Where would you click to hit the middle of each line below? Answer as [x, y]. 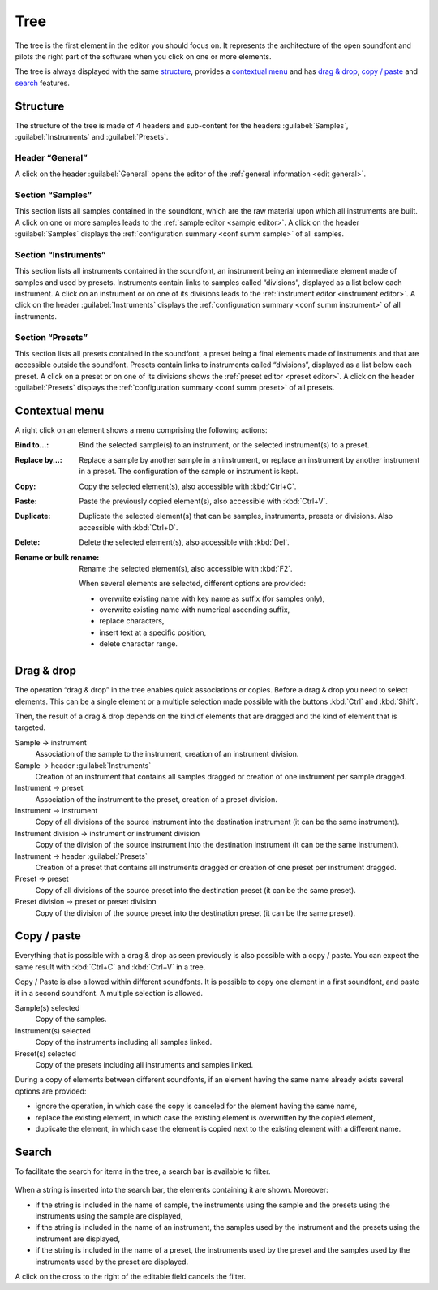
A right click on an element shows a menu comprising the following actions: [141, 430]
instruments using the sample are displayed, [109, 1216]
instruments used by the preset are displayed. [112, 1262]
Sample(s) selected [47, 1008]
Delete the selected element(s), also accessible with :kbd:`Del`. [184, 542]
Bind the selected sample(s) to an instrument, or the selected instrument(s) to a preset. [224, 445]
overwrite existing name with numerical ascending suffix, [195, 610]
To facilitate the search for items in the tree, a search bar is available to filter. [143, 1171]
